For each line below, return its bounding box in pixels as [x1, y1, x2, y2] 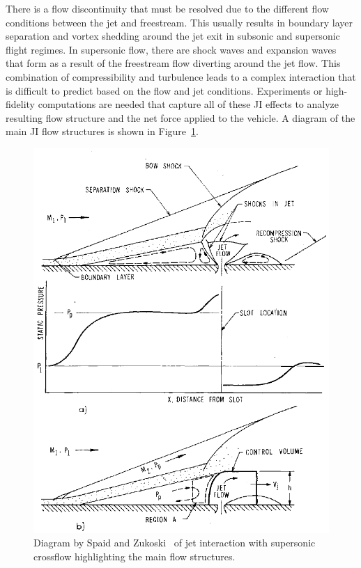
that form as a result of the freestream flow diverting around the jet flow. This [6, 56, 341, 70]
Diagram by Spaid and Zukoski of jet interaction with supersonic [33, 535, 316, 550]
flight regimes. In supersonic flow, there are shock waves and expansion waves [6, 42, 337, 56]
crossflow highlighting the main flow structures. [33, 549, 236, 564]
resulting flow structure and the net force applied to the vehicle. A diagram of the [6, 110, 355, 125]
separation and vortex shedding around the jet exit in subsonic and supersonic [6, 29, 340, 43]
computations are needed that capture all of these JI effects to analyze [38, 97, 339, 111]
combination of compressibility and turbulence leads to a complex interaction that [6, 69, 356, 84]
